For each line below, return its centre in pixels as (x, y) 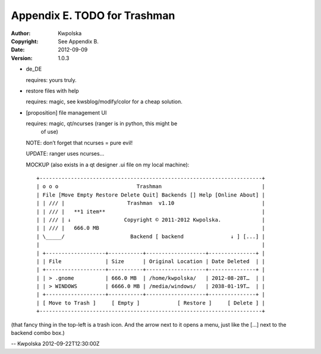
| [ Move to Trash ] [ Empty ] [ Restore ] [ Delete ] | (151, 303)
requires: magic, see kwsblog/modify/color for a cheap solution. (104, 102)
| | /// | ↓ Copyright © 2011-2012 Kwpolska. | (151, 219)
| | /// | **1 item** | (151, 211)
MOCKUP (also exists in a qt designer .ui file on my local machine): (108, 165)
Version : (22, 58)
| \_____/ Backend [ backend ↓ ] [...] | (151, 236)
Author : (21, 33)
